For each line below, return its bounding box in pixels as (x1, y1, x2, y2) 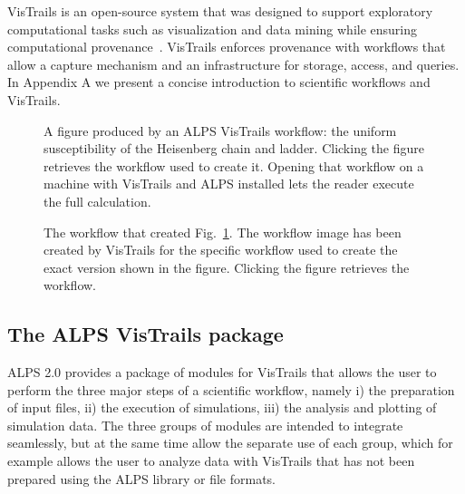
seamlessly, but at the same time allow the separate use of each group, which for (7, 433, 453, 452)
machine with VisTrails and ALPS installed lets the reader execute (44, 174, 414, 193)
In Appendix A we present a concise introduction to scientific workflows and (7, 73, 431, 92)
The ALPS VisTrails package (7, 320, 284, 348)
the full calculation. (44, 191, 151, 210)
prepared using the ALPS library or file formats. (7, 469, 276, 488)
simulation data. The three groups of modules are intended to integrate (7, 415, 403, 434)
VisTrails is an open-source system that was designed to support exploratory (7, 2, 433, 20)
